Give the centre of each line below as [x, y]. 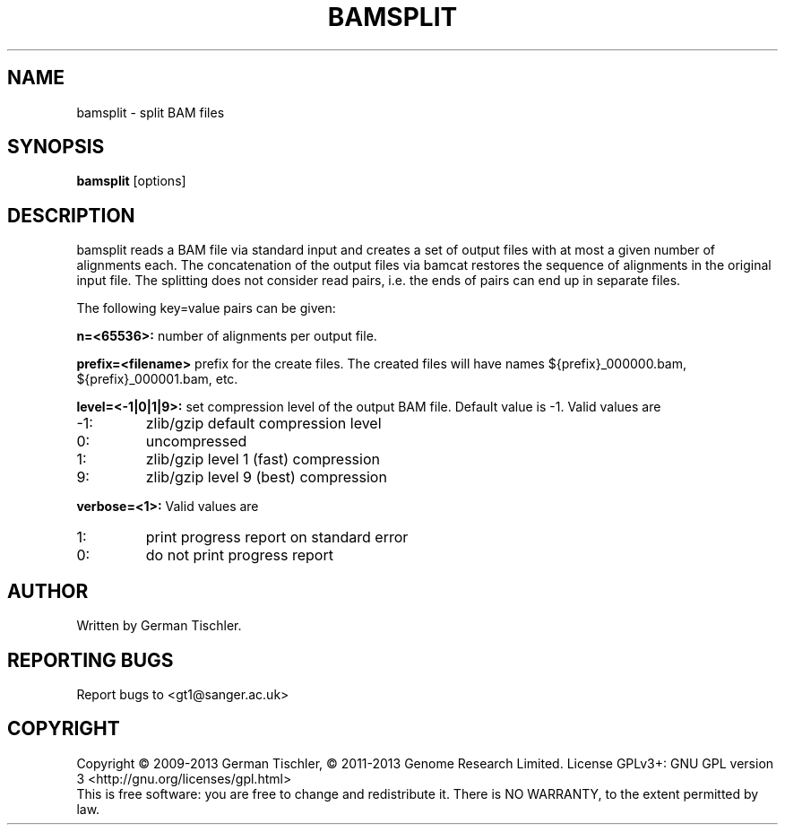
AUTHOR [48, 591]
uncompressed [196, 442]
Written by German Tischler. [159, 626]
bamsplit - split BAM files [151, 112]
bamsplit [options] [131, 181]
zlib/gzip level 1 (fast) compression [263, 459]
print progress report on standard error [277, 537]
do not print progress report [239, 555]
